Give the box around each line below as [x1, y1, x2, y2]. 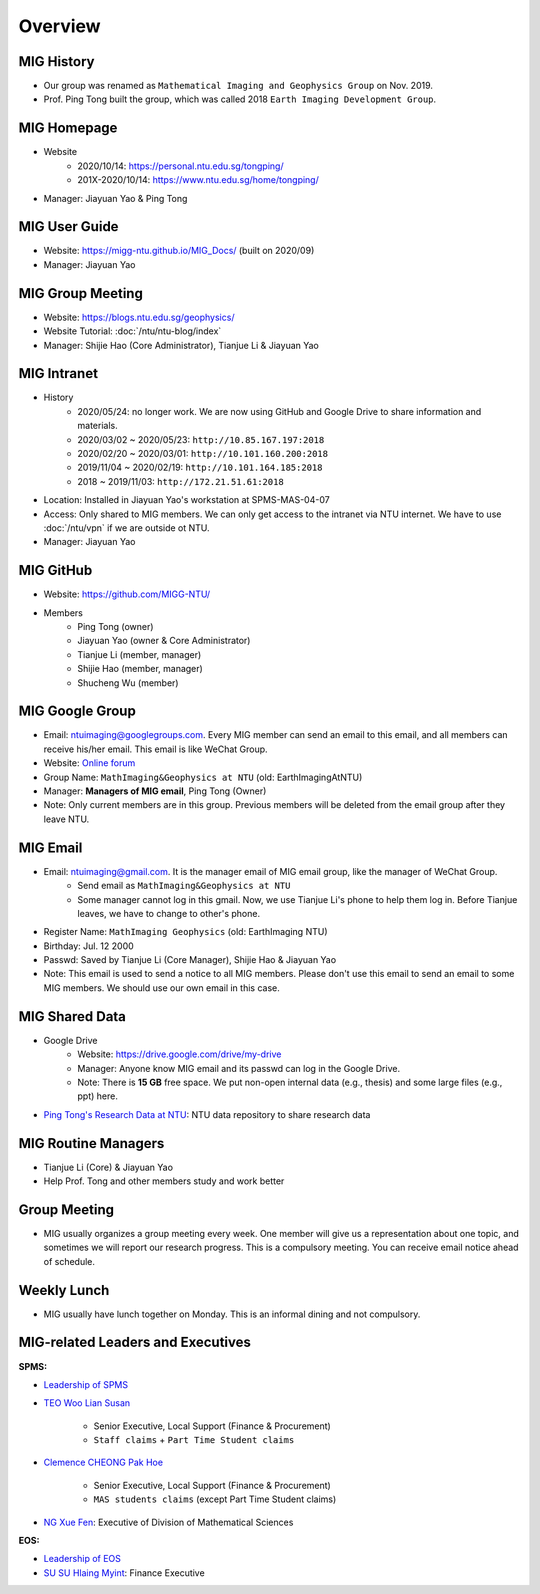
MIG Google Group [18, 703, 137, 720]
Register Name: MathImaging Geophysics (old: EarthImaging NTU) [43, 926, 328, 938]
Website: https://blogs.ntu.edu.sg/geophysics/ [43, 311, 235, 323]
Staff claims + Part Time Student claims [93, 1434, 295, 1446]
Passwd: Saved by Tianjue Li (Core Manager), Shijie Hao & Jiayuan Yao [43, 954, 337, 966]
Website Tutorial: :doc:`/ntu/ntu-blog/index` [43, 325, 222, 337]
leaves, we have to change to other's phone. [77, 907, 260, 919]
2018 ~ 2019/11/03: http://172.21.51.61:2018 [77, 475, 284, 487]
